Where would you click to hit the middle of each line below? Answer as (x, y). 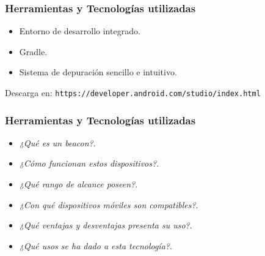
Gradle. (33, 51)
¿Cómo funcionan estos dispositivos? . (89, 163)
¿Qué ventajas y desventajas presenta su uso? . (106, 225)
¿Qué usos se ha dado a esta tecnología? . (96, 245)
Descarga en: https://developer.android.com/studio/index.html (133, 92)
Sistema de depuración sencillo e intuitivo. (98, 72)
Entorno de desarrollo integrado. (80, 31)
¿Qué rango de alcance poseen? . (78, 184)
